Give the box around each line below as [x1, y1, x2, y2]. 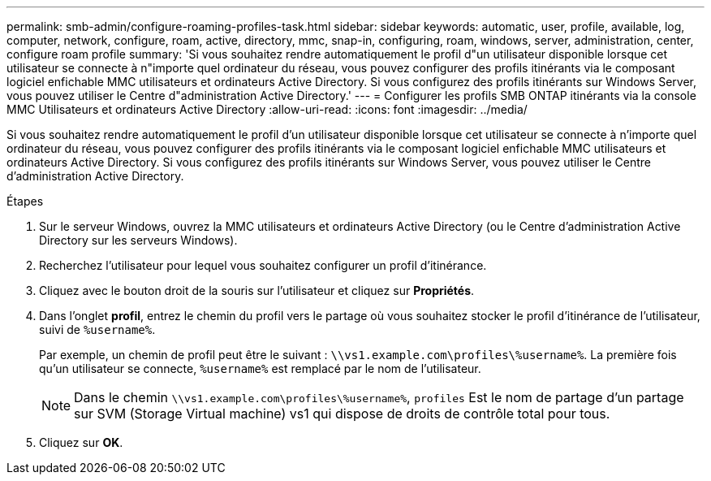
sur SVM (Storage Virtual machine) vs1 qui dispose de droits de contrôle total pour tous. [74, 405, 610, 422]
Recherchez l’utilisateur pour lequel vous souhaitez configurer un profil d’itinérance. [39, 258, 487, 272]
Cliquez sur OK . [39, 435, 123, 449]
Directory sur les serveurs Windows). [39, 233, 238, 247]
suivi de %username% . [39, 323, 156, 336]
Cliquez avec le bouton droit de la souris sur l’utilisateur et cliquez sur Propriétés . [39, 284, 475, 297]
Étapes [6, 194, 44, 208]
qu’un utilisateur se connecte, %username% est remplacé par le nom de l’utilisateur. [39, 362, 481, 375]
